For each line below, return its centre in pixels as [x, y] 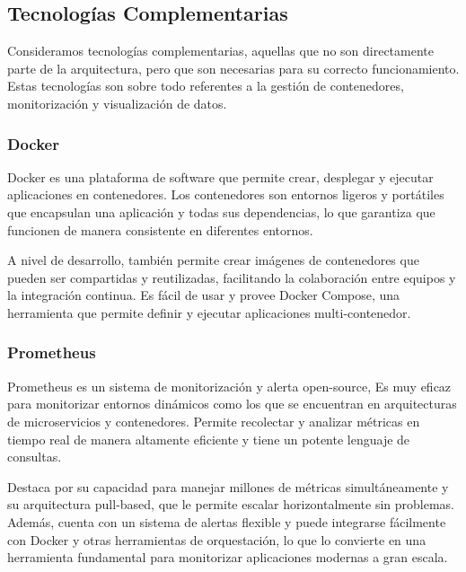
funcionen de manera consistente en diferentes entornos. [160, 229]
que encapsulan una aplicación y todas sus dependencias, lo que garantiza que [221, 211]
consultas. [35, 457]
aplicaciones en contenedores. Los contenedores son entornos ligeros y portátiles [226, 194]
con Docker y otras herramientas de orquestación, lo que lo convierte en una [217, 539]
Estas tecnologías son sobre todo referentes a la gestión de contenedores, [206, 86]
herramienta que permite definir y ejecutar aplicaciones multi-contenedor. [209, 312]
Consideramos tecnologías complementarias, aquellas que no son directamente [220, 51]
